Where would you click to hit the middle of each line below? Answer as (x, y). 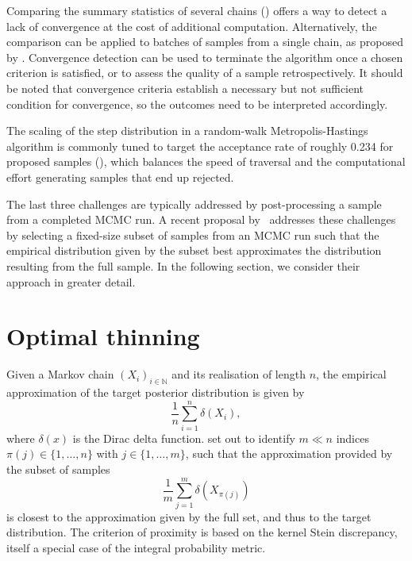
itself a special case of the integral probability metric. (136, 547)
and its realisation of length (239, 374)
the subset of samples (58, 469)
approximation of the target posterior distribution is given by (156, 392)
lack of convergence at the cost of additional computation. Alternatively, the (192, 26)
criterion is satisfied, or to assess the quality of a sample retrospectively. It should (205, 73)
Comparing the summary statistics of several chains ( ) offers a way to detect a (197, 10)
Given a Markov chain (60, 374)
